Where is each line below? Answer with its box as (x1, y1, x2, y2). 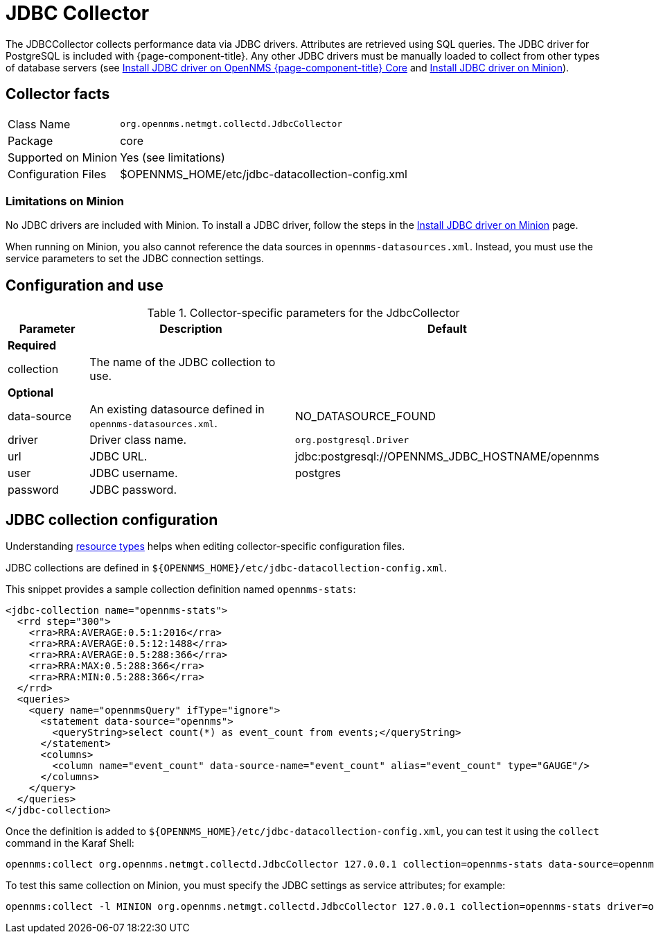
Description (159, 322, 222, 336)
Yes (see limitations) (120, 150, 225, 164)
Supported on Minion (8, 150, 118, 164)
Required (8, 338, 56, 353)
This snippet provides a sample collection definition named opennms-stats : (6, 583, 356, 596)
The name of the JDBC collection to (89, 355, 276, 370)
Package (8, 133, 53, 148)
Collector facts (6, 85, 110, 103)
